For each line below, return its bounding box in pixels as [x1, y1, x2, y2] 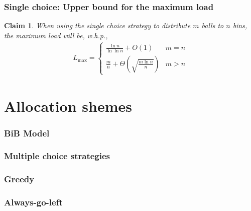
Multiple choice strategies [4, 150, 110, 162]
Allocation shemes [4, 95, 132, 116]
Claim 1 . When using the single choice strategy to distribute [4, 20, 191, 31]
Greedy [4, 173, 35, 185]
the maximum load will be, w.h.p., [4, 30, 108, 40]
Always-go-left [4, 196, 63, 208]
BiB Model [4, 126, 50, 139]
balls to [201, 20, 224, 31]
